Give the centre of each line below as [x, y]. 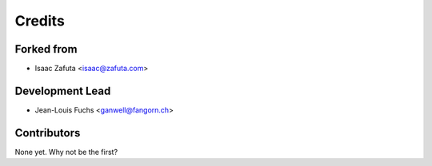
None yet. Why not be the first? [66, 152]
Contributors [48, 133]
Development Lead [63, 91]
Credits [40, 21]
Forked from [46, 49]
